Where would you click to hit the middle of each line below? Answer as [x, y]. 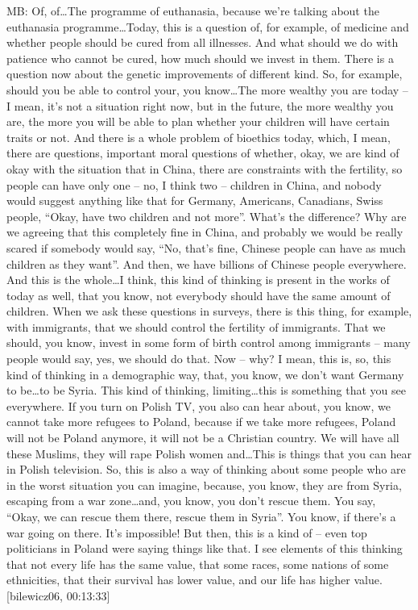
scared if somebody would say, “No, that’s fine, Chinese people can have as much [206, 247]
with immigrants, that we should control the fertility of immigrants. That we [196, 326]
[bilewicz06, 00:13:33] [58, 595]
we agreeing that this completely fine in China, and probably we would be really [205, 232]
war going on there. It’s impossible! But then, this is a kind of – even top [187, 532]
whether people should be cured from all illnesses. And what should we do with [203, 42]
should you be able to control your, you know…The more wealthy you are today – [207, 89]
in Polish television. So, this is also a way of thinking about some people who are [206, 469]
